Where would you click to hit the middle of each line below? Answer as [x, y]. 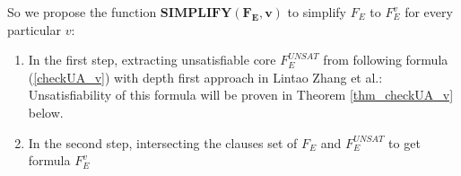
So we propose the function [82, 12]
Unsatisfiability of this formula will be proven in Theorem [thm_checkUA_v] [241, 95]
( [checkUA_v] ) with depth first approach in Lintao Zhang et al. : [205, 77]
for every [429, 12]
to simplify [317, 12]
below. [46, 112]
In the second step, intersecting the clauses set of [163, 142]
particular [34, 29]
